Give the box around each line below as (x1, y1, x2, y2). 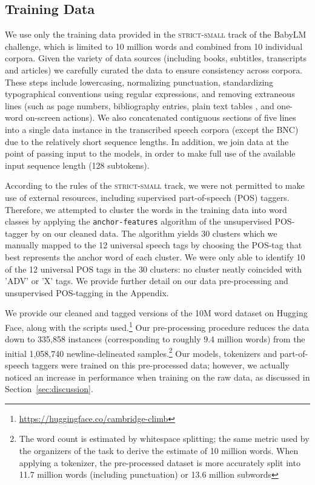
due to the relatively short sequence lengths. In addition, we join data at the (5, 135, 289, 148)
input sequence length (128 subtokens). (5, 158, 150, 171)
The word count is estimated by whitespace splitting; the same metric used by (19, 432, 310, 445)
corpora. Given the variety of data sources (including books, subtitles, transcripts (5, 52, 307, 64)
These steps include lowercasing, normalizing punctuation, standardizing (5, 75, 274, 88)
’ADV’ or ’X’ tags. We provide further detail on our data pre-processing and (5, 274, 288, 287)
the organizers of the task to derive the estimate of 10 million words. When (19, 444, 299, 456)
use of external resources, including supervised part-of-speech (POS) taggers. (5, 191, 290, 203)
